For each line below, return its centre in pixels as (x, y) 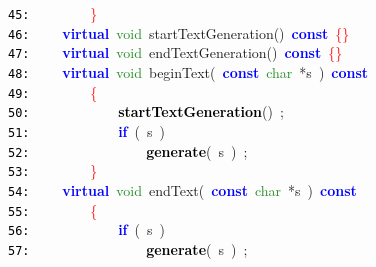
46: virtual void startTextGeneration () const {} (179, 32)
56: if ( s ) (86, 229)
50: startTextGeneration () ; (146, 111)
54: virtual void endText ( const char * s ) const (182, 189)
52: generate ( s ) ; (128, 150)
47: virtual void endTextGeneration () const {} (175, 52)
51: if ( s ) (86, 130)
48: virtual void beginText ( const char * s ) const (188, 71)
